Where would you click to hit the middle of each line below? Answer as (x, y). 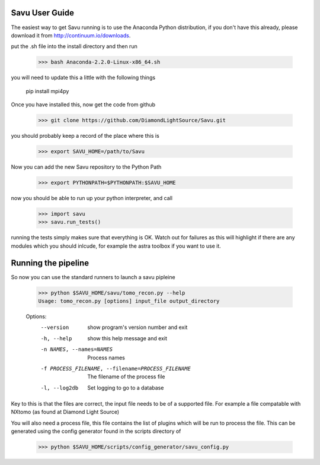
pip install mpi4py (47, 91)
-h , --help (56, 338)
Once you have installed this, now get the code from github (83, 105)
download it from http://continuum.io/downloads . (71, 35)
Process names (106, 358)
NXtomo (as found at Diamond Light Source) (65, 412)
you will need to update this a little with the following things (83, 78)
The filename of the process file (126, 377)
